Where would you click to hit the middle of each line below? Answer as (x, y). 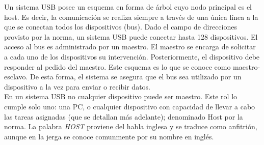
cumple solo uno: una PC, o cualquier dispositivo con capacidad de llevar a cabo (130, 106)
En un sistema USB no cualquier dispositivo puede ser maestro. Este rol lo (121, 96)
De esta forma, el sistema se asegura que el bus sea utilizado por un (136, 77)
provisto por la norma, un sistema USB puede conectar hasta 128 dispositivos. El (131, 36)
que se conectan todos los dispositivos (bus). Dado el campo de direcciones (121, 27)
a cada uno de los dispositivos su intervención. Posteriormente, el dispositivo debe (132, 56)
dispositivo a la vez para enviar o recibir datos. (77, 86)
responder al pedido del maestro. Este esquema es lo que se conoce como (117, 66)
